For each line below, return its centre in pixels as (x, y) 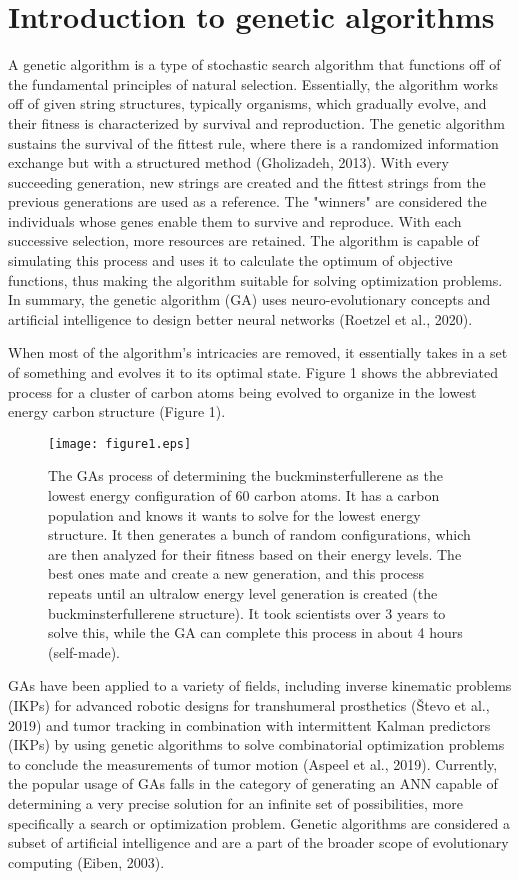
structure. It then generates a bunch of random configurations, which (259, 534)
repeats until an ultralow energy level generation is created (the (243, 593)
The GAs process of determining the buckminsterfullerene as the (245, 475)
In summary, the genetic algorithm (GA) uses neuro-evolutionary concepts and (249, 299)
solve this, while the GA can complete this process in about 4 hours (255, 632)
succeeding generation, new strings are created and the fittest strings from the (247, 181)
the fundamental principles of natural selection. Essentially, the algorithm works (253, 83)
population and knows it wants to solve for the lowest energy (234, 514)
